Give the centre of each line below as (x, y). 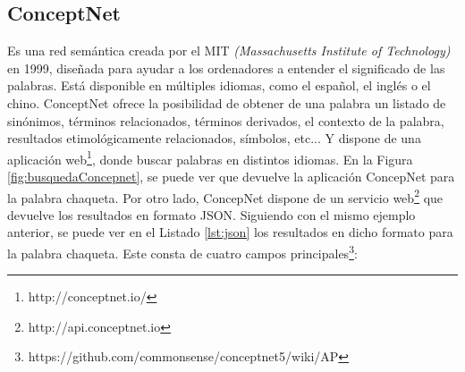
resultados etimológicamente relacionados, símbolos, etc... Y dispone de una (214, 138)
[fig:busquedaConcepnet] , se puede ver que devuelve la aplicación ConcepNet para (231, 177)
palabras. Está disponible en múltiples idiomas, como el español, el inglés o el (219, 85)
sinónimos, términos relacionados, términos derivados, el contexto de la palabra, (226, 120)
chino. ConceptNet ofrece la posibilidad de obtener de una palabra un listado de (227, 102)
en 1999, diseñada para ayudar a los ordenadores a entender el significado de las (226, 68)
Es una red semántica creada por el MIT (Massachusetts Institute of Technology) (229, 51)
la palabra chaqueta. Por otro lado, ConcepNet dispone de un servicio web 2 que (225, 196)
